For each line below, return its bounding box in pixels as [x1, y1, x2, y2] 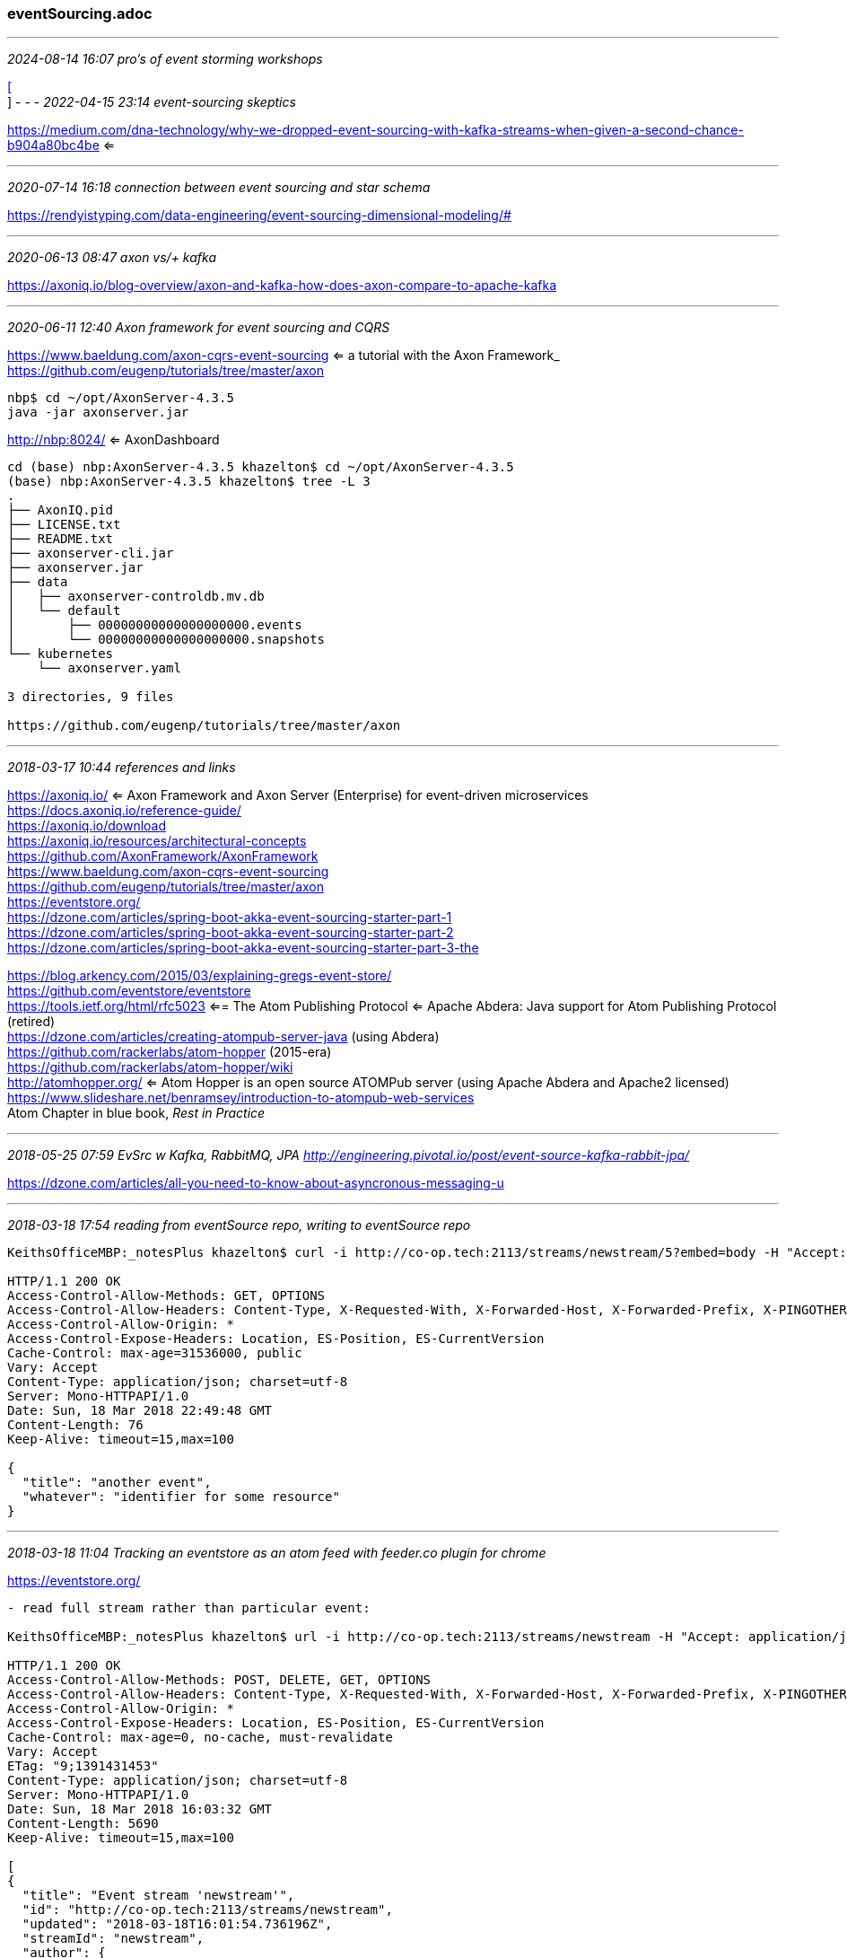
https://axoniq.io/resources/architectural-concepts [7, 833, 307, 849]
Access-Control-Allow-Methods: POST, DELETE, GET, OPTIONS [7, 1673, 432, 1688]
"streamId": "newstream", [22, 1931, 205, 1946]
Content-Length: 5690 [7, 1816, 159, 1831]
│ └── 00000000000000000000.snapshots [7, 632, 326, 647]
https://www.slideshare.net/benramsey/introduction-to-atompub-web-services [7, 1090, 475, 1106]
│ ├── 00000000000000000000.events [7, 618, 302, 633]
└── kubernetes [7, 646, 114, 662]
